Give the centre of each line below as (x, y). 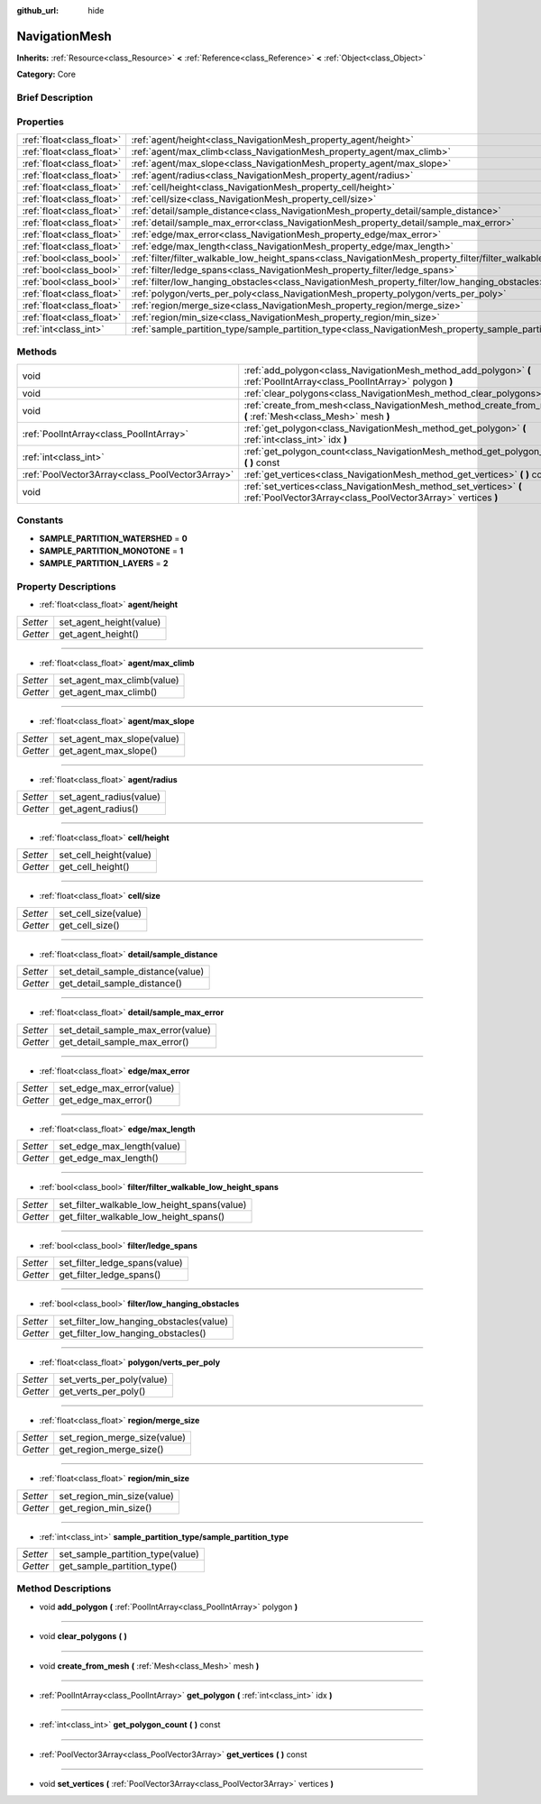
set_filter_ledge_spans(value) (121, 1263)
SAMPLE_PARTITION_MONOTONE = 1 (111, 551)
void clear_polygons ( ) (83, 1636)
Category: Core (46, 74)
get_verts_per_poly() (102, 1391)
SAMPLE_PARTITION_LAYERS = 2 (104, 563)
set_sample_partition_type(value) (129, 1554)
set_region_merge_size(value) (123, 1438)
